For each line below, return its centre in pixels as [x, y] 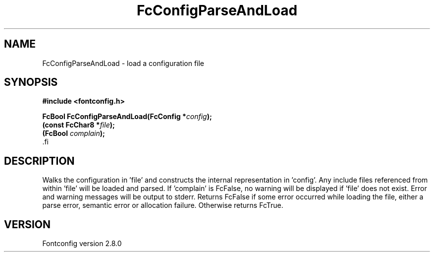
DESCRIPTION [39, 161]
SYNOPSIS [31, 82]
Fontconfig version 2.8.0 [82, 244]
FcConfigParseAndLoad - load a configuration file [123, 63]
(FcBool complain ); [74, 133]
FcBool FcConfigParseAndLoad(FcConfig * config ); [127, 117]
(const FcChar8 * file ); [79, 125]
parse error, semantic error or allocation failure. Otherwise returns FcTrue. [163, 205]
